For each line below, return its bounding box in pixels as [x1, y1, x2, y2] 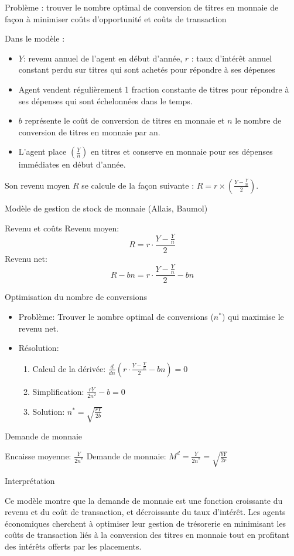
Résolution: [18, 342, 59, 354]
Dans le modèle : [5, 32, 65, 45]
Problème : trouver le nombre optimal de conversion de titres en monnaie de [5, 1, 279, 13]
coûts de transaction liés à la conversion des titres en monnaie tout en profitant [5, 528, 289, 541]
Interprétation [5, 475, 55, 487]
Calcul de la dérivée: [32, 362, 106, 374]
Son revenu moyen [5, 179, 70, 191]
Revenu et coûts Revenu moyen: [5, 221, 119, 234]
